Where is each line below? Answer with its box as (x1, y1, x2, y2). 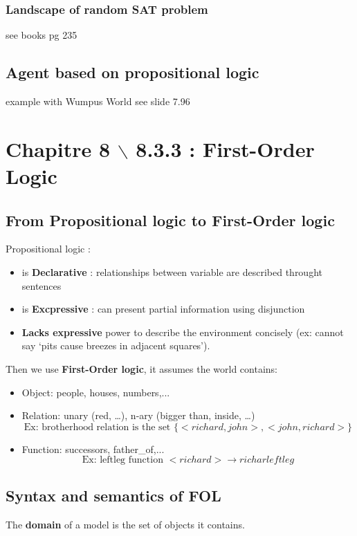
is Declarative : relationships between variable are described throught (21, 264, 322, 279)
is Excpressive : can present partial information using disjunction (21, 302, 305, 316)
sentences (21, 278, 62, 293)
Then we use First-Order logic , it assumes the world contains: (6, 361, 278, 376)
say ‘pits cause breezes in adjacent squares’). (21, 338, 210, 353)
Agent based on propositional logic (6, 62, 259, 83)
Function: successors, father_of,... (21, 441, 165, 456)
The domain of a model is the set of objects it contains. (6, 517, 245, 531)
